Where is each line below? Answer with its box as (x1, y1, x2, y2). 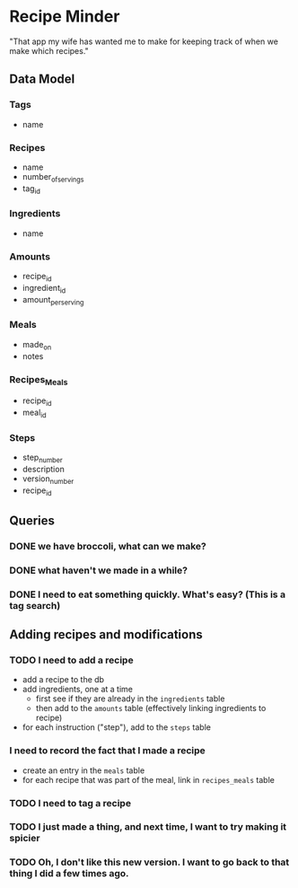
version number (22, 473, 74, 486)
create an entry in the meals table (22, 765, 145, 776)
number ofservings (22, 171, 84, 184)
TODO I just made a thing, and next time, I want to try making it (9, 821, 287, 833)
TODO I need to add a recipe (9, 654, 134, 666)
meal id (22, 407, 47, 419)
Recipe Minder (9, 6, 120, 27)
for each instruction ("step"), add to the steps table (22, 722, 211, 733)
